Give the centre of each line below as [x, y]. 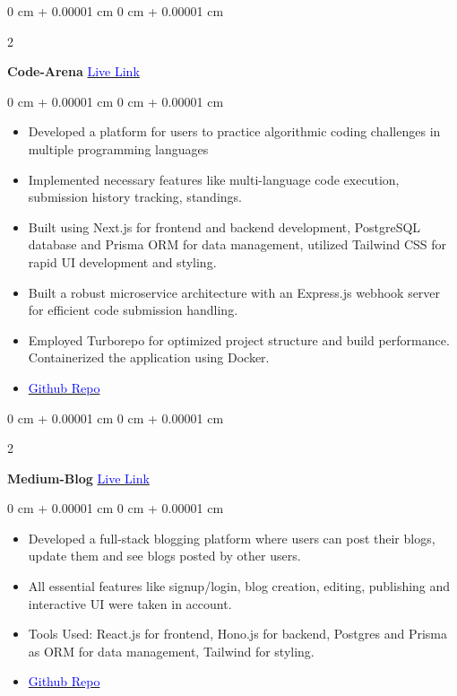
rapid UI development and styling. [122, 261]
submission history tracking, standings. [135, 197]
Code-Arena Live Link [73, 71]
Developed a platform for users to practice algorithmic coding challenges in [234, 131]
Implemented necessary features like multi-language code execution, [214, 179]
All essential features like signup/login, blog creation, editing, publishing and [239, 586]
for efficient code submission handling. [133, 310]
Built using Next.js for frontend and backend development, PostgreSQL [224, 226]
